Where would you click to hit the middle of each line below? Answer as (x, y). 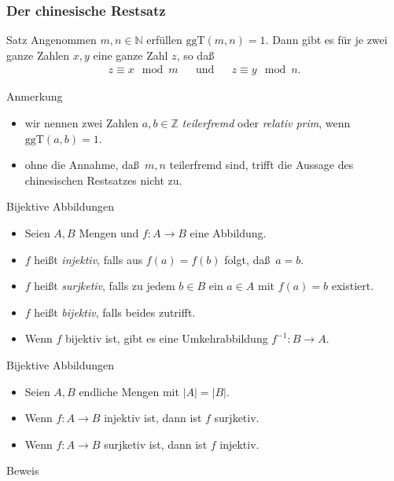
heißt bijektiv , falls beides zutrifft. (115, 312)
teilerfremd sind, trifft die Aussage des (261, 165)
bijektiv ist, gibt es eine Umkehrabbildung (167, 338)
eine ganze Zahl (131, 55)
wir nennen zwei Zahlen (82, 123)
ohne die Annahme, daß (82, 165)
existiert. (353, 286)
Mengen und (109, 233)
